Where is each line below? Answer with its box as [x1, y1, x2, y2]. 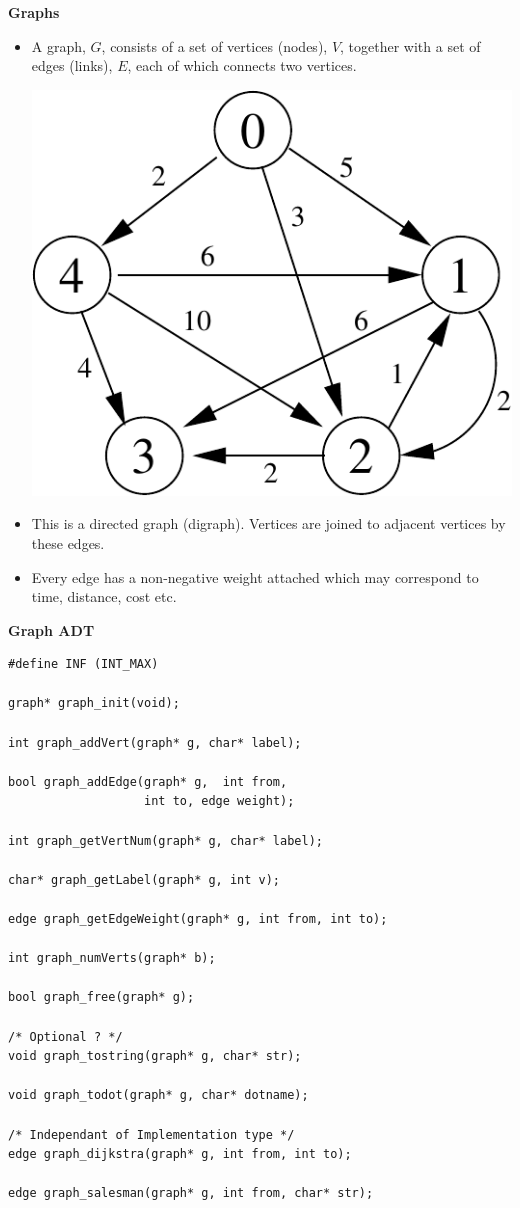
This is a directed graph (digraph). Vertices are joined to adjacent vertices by [31, 513, 506, 534]
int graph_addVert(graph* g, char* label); [8, 735, 302, 750]
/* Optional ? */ [8, 1029, 123, 1044]
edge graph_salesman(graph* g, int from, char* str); [8, 1186, 374, 1201]
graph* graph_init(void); [8, 696, 180, 711]
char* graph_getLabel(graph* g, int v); [8, 872, 281, 887]
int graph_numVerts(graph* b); [8, 951, 216, 966]
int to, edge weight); [144, 794, 295, 809]
